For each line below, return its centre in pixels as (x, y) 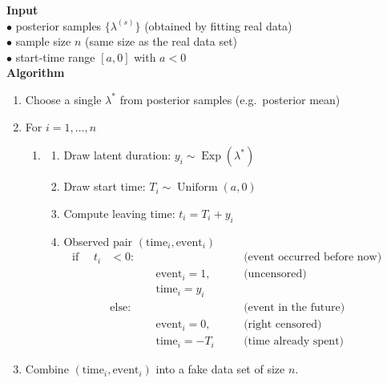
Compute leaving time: (119, 213)
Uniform (198, 188)
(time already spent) (294, 342)
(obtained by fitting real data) (218, 25)
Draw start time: (105, 186)
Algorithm (36, 73)
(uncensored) (275, 274)
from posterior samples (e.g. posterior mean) (230, 99)
